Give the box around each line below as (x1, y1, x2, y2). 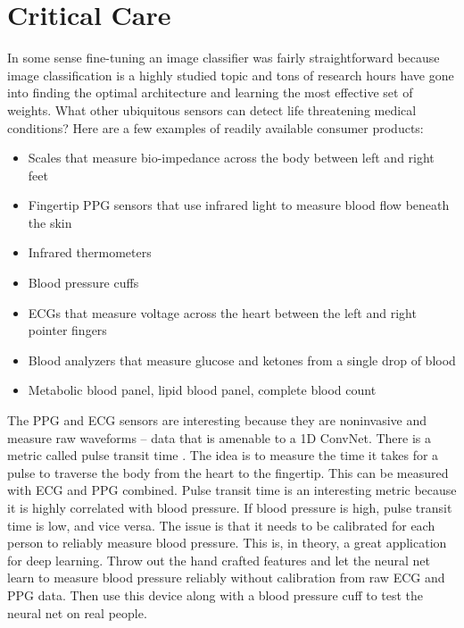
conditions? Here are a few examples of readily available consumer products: (7, 118, 424, 137)
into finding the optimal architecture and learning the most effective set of (7, 83, 413, 102)
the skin (28, 213, 72, 231)
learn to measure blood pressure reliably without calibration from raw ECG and (7, 568, 445, 587)
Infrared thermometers (28, 243, 152, 262)
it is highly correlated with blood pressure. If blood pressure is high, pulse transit (7, 498, 452, 516)
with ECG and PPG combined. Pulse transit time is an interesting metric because (7, 481, 457, 499)
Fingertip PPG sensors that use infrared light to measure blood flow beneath (28, 196, 450, 214)
